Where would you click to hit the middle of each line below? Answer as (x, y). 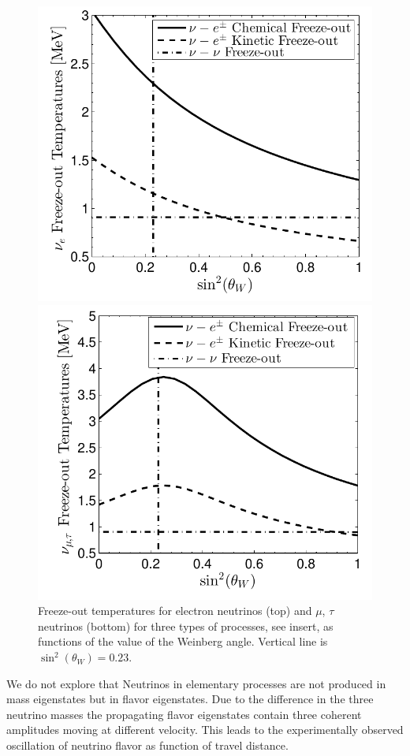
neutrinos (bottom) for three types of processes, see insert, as (186, 626)
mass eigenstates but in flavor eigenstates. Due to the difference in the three (190, 699)
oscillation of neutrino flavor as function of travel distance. (147, 745)
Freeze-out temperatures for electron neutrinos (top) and (175, 611)
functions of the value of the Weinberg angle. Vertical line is (183, 641)
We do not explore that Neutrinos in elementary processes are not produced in (196, 683)
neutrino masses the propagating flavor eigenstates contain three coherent (184, 714)
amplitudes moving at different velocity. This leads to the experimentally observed (205, 730)
